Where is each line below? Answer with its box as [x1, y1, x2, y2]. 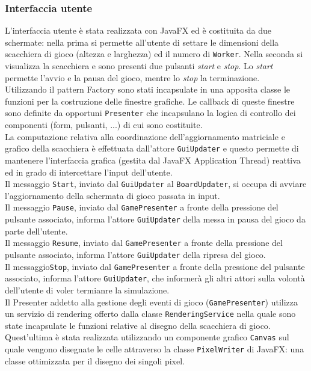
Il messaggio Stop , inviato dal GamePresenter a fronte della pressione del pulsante [5, 260, 305, 272]
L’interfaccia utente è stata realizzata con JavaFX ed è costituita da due [5, 24, 271, 37]
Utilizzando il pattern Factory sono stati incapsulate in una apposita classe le [5, 83, 291, 96]
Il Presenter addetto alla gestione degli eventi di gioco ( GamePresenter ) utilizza [5, 295, 298, 308]
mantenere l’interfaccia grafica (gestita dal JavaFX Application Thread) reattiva [5, 153, 301, 166]
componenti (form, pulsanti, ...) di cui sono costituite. [5, 118, 203, 131]
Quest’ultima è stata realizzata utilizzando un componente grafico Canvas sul [5, 331, 289, 343]
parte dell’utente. [5, 224, 68, 237]
